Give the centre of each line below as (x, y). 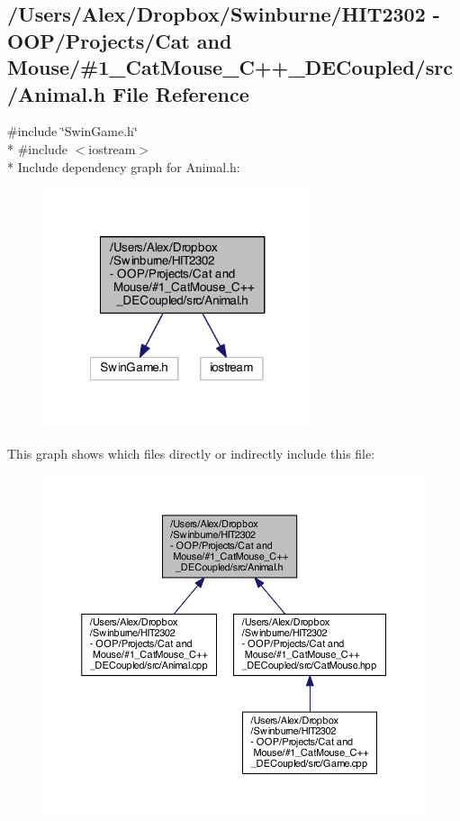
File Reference (181, 93)
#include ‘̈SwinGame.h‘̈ (72, 131)
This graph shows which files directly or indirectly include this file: (191, 454)
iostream (112, 148)
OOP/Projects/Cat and (120, 40)
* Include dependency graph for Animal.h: (124, 166)
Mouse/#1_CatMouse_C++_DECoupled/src (230, 67)
